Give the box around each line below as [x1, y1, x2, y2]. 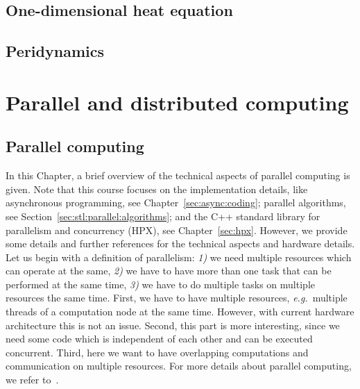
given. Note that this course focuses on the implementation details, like [6, 181, 308, 196]
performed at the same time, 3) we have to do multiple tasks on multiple [6, 276, 315, 291]
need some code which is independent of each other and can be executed [6, 331, 313, 346]
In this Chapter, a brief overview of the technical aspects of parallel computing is [6, 168, 350, 183]
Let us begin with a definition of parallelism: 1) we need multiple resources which [6, 249, 352, 264]
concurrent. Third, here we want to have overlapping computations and [6, 345, 309, 359]
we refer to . [6, 372, 59, 387]
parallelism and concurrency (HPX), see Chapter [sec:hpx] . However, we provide [6, 222, 348, 237]
